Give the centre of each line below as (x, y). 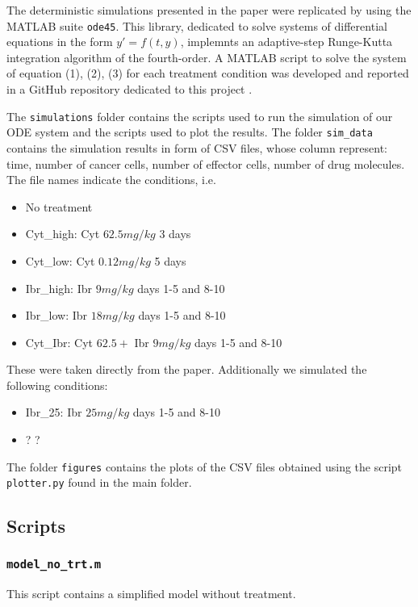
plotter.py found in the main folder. (99, 482)
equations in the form (60, 42)
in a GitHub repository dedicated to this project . (130, 89)
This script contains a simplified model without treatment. (151, 593)
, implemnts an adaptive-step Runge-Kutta (286, 42)
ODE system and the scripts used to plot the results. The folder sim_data (190, 132)
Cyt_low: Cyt (60, 260)
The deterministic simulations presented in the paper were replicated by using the (209, 10)
